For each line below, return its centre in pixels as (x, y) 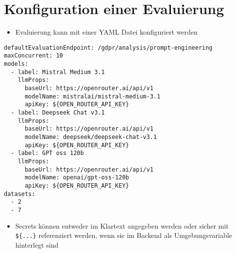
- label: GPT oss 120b (47, 153)
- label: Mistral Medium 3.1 (58, 72)
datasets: (20, 194)
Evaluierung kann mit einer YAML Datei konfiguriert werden (106, 32)
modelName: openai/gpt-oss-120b (77, 178)
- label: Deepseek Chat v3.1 (58, 112)
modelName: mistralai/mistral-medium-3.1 (93, 96)
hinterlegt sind (37, 244)
